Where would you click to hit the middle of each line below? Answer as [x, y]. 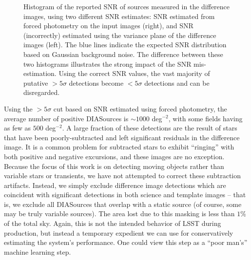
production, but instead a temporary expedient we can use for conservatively [119, 232]
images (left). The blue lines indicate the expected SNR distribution [125, 45]
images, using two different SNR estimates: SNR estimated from [119, 16]
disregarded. [42, 92]
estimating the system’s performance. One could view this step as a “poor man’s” [126, 242]
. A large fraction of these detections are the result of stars [150, 128]
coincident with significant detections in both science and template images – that [125, 195]
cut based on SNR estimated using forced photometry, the [140, 108]
